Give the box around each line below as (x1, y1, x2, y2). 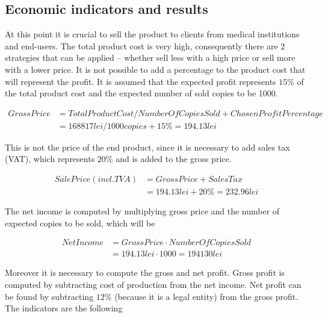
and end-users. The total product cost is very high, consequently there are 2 (5, 39, 285, 52)
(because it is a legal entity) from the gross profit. (114, 290, 299, 302)
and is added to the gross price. (116, 152, 232, 165)
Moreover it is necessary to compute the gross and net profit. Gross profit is (5, 266, 285, 279)
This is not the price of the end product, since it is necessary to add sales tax (5, 140, 290, 153)
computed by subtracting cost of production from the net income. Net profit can (5, 278, 302, 290)
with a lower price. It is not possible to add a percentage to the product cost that (5, 63, 306, 75)
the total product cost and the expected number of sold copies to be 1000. (5, 87, 278, 99)
